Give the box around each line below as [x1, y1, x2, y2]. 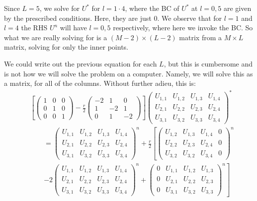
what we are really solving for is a [4, 32, 107, 42]
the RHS [21, 22, 48, 33]
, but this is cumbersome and [164, 58, 253, 68]
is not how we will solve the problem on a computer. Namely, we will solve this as [4, 68, 253, 78]
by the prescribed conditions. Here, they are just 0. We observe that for [4, 12, 222, 23]
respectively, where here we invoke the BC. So [113, 22, 253, 33]
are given [223, 3, 252, 13]
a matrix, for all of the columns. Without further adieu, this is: [4, 78, 196, 88]
